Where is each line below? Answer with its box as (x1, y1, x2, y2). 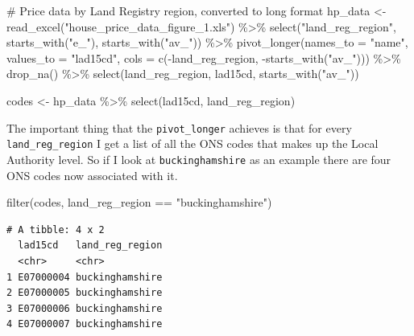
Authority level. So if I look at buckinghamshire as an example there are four (6, 150, 391, 167)
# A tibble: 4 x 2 (6, 223, 105, 236)
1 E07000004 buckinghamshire (6, 271, 163, 283)
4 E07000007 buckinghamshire (6, 318, 163, 330)
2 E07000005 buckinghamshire (6, 287, 163, 299)
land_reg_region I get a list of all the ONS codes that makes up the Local (6, 135, 379, 152)
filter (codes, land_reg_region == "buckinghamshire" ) (6, 194, 272, 211)
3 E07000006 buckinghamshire (6, 302, 163, 314)
